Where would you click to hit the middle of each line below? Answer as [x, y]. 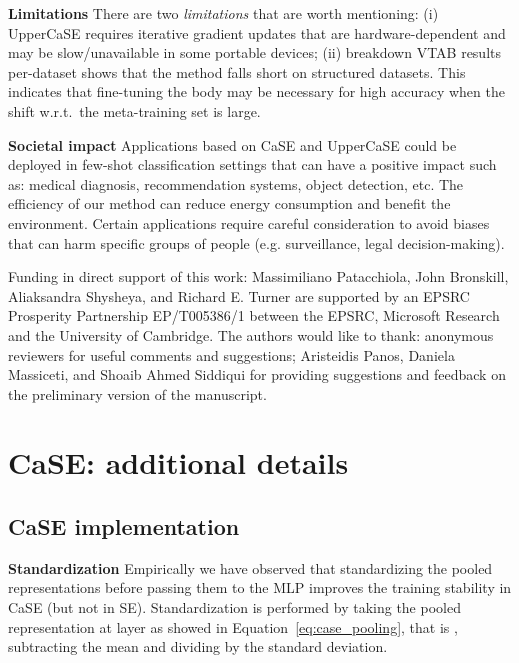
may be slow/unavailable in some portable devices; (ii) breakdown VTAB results [255, 52]
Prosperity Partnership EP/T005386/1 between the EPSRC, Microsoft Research [254, 315]
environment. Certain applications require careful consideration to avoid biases [249, 222]
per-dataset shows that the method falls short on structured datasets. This [237, 71]
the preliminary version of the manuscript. [137, 393]
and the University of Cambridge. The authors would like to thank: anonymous [251, 334]
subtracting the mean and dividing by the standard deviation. [198, 646]
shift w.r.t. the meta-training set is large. [134, 110]
